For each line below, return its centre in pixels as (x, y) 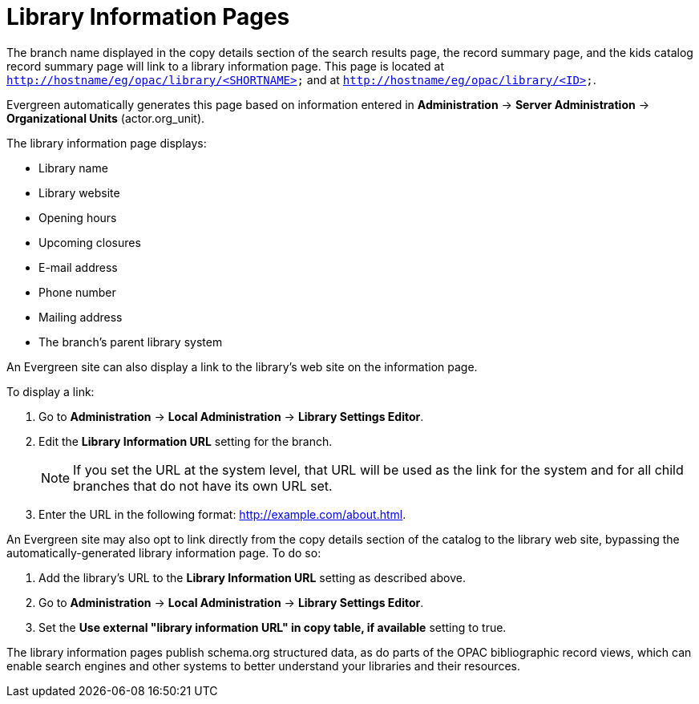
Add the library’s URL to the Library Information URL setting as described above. (252, 577)
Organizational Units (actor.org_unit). (106, 118)
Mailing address (81, 317)
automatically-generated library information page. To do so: (164, 552)
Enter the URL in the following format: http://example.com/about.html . (222, 514)
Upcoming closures (90, 242)
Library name (73, 168)
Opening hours (78, 217)
